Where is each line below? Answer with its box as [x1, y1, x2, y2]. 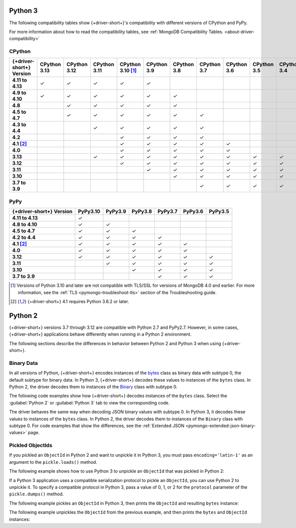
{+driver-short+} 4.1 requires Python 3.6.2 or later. [27, 298, 129, 304]
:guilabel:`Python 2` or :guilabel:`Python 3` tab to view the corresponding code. [9, 399, 170, 405]
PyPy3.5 [209, 208, 229, 215]
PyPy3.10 [78, 208, 101, 215]
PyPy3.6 [183, 208, 204, 215]
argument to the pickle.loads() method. [9, 459, 97, 465]
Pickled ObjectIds [9, 442, 53, 449]
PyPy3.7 [157, 208, 178, 215]
